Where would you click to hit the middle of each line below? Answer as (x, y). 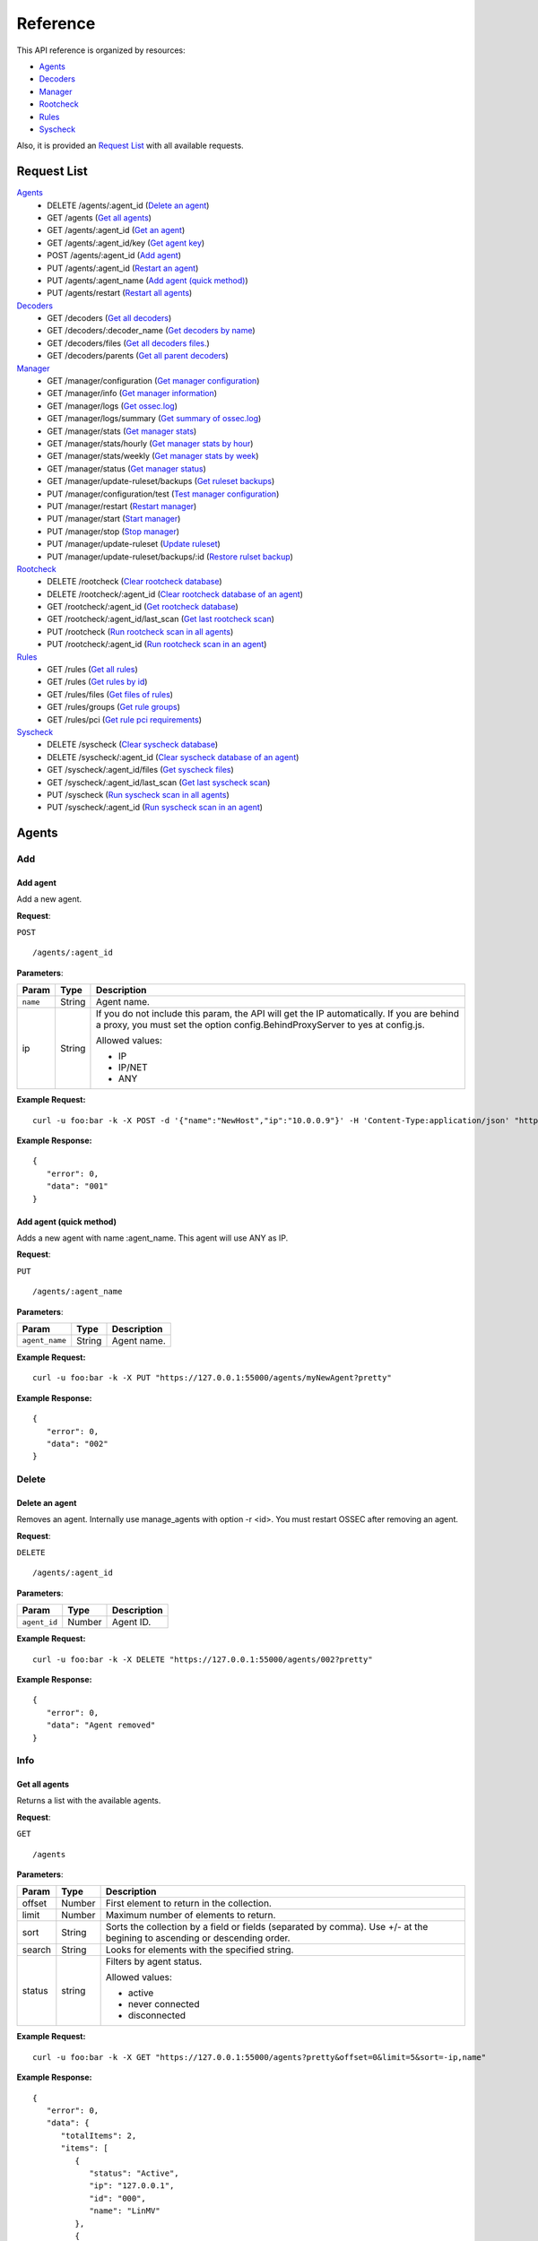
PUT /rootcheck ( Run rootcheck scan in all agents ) (140, 631)
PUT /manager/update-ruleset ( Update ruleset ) (134, 544)
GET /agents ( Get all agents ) (100, 217)
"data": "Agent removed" (101, 1725)
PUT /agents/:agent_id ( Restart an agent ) (123, 268)
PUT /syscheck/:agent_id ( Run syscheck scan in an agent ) (155, 808)
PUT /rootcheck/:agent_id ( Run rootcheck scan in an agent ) (157, 645)
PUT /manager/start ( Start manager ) (114, 519)
